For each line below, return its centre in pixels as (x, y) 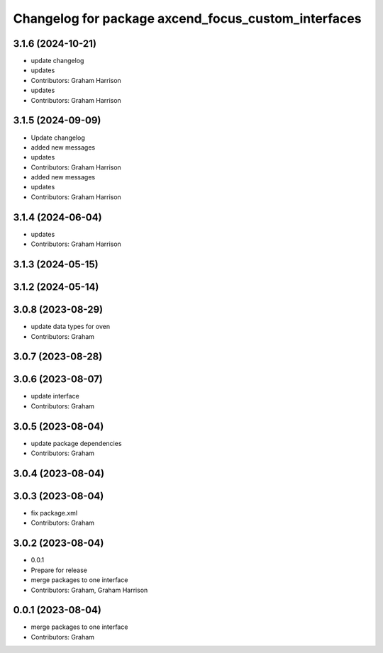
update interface (55, 396)
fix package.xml (54, 513)
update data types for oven (71, 327)
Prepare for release (59, 570)
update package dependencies (76, 443)
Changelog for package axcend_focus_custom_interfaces (187, 18)
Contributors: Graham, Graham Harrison (89, 590)
